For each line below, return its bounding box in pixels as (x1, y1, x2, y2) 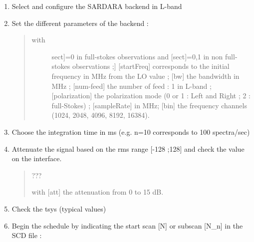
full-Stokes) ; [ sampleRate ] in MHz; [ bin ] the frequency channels (51, 100, 247, 110)
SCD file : (11, 230, 42, 241)
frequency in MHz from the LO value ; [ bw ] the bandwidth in (51, 70, 240, 81)
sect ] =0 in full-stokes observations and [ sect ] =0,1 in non (51, 51, 223, 61)
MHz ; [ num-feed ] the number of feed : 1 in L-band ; (51, 80, 212, 91)
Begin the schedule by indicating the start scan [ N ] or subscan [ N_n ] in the (11, 220, 243, 231)
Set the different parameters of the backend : (11, 17, 149, 28)
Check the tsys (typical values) (11, 203, 106, 214)
